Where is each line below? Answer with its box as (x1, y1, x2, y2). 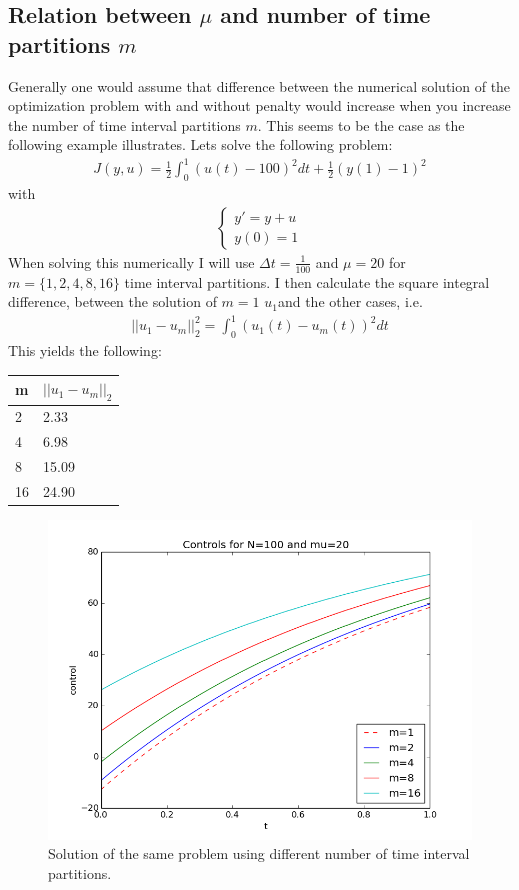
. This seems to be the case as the (257, 114, 465, 135)
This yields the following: (8, 340, 162, 361)
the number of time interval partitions (8, 114, 241, 135)
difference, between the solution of (8, 291, 217, 312)
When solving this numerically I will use (8, 251, 255, 272)
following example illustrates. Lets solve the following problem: (8, 134, 393, 155)
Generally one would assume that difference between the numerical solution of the (8, 75, 511, 96)
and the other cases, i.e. (277, 291, 423, 312)
